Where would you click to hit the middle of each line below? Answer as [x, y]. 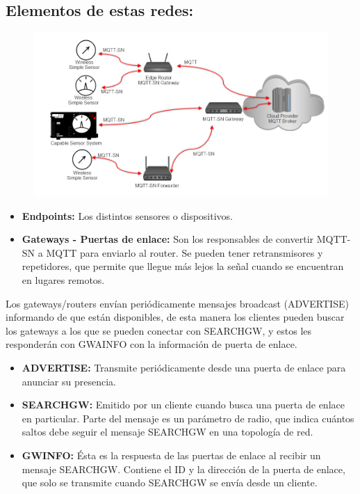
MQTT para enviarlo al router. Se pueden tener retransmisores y [185, 252]
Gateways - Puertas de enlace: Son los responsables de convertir [168, 239]
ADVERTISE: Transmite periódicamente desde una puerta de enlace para [184, 367]
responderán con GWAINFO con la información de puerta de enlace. [152, 344]
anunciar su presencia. [69, 381]
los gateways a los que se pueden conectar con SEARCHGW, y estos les [159, 330]
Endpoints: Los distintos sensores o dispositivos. [127, 215]
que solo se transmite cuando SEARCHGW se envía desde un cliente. [170, 483]
